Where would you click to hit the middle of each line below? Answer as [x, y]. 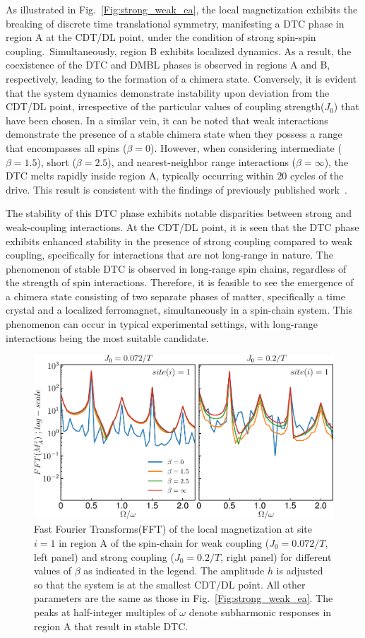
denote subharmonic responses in [260, 612]
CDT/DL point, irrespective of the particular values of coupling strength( [165, 106]
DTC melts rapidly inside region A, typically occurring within [140, 176]
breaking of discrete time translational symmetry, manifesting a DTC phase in [175, 23]
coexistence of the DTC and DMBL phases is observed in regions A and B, [168, 65]
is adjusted [300, 571]
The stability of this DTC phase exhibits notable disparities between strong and [179, 213]
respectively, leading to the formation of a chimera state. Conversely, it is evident [181, 78]
